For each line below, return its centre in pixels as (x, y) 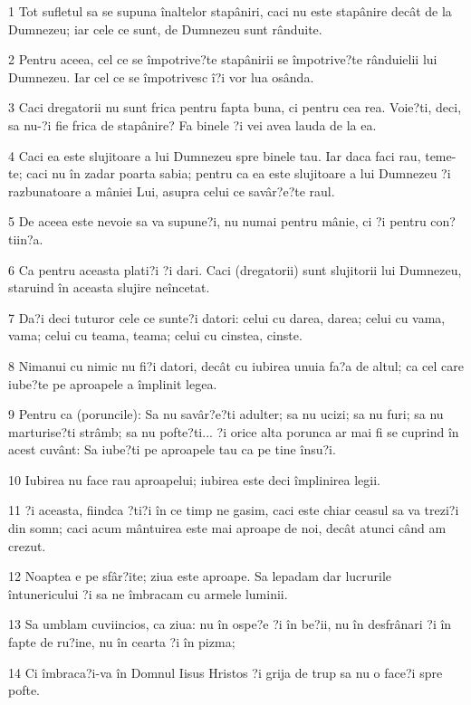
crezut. (27, 545)
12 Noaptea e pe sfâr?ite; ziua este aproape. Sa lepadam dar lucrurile (200, 576)
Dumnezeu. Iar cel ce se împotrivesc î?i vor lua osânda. (161, 76)
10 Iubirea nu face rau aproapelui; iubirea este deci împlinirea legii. (194, 479)
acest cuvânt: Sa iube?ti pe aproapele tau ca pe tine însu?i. (172, 449)
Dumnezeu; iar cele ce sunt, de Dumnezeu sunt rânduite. (165, 29)
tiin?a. (26, 238)
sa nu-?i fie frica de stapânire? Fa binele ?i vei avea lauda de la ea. (192, 124)
